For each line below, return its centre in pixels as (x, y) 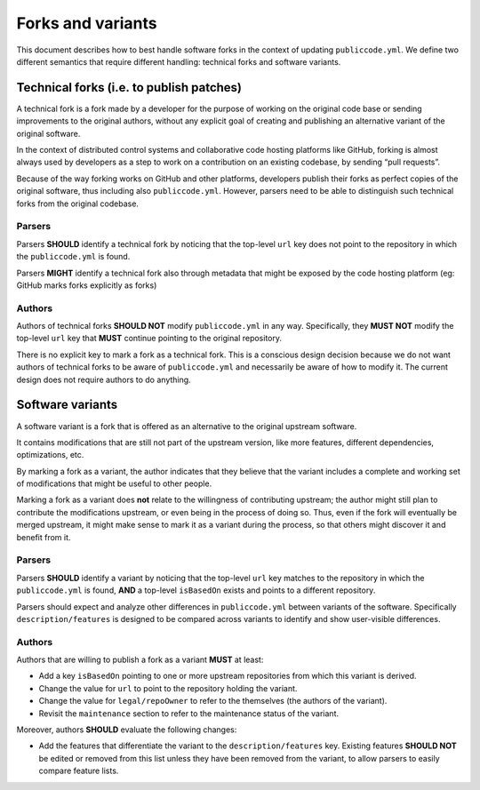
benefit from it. (44, 537)
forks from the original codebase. (78, 203)
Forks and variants (87, 23)
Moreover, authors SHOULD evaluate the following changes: (127, 730)
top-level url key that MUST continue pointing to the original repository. (149, 339)
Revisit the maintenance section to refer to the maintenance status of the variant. (189, 713)
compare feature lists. (79, 771)
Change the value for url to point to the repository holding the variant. (168, 688)
